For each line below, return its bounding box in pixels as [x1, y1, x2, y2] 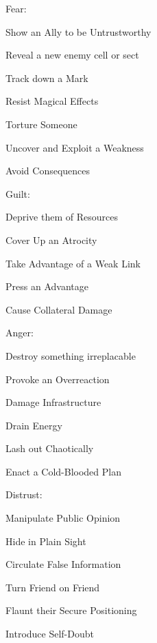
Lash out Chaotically [5, 441, 94, 456]
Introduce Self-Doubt [5, 626, 94, 641]
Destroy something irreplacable [5, 348, 136, 363]
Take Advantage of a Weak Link [5, 256, 141, 270]
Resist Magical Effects [5, 94, 99, 108]
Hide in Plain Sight [5, 533, 86, 548]
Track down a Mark [5, 70, 88, 85]
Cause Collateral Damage [5, 302, 112, 316]
